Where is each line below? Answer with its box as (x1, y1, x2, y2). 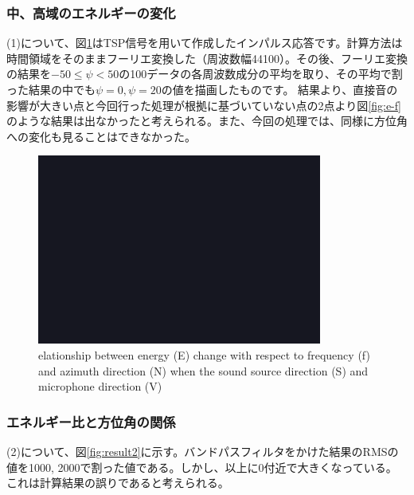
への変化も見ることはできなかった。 (6, 128, 196, 144)
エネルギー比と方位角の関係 (6, 411, 176, 431)
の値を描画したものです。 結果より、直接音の (161, 81, 398, 97)
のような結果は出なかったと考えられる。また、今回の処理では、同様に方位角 (6, 112, 408, 129)
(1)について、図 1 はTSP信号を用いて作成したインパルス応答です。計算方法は (6, 34, 403, 51)
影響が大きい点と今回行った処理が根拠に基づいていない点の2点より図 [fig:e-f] (6, 96, 401, 113)
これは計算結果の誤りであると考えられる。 (6, 474, 229, 491)
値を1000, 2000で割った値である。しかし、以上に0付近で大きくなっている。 (6, 458, 397, 475)
